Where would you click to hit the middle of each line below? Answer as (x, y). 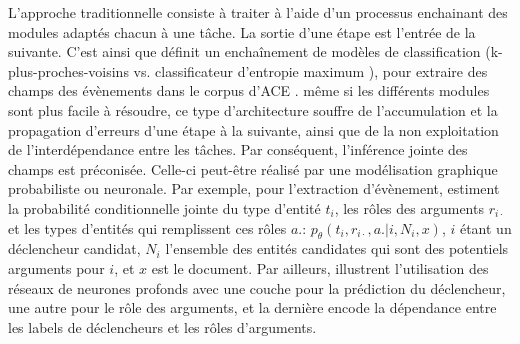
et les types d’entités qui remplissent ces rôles (147, 227)
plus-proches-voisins (68, 70)
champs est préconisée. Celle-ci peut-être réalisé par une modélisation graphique (253, 168)
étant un (485, 227)
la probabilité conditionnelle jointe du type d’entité (164, 207)
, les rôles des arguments (409, 207)
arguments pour (56, 267)
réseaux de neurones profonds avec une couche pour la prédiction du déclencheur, (257, 287)
